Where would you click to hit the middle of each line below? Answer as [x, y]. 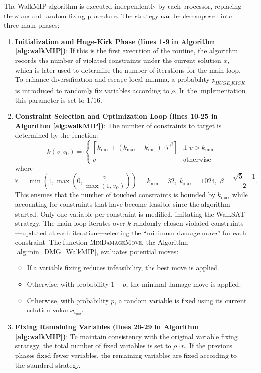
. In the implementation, [211, 90]
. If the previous [209, 346]
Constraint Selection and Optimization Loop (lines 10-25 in [116, 116]
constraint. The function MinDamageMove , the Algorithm [102, 242]
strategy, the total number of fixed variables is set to [93, 346]
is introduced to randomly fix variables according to [92, 90]
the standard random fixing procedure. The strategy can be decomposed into [118, 15]
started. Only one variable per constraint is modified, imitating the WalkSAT [130, 213]
